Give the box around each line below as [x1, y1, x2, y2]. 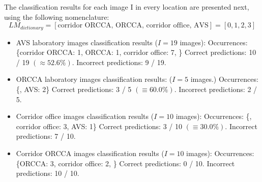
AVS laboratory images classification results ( [16, 37, 158, 47]
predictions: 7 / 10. [16, 131, 76, 141]
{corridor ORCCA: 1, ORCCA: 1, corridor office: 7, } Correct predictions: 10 [16, 47, 256, 57]
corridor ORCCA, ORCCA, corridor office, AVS [57, 22, 209, 29]
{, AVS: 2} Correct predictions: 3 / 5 [16, 84, 132, 95]
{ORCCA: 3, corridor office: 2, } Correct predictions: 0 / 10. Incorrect [16, 158, 235, 168]
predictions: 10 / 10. [16, 168, 79, 178]
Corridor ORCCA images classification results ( [16, 147, 164, 158]
